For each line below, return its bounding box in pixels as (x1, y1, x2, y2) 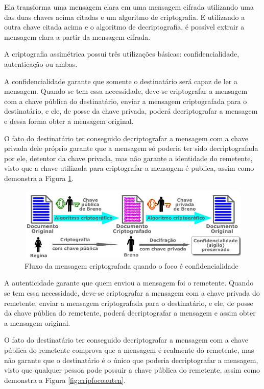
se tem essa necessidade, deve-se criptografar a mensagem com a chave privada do (4, 288, 260, 298)
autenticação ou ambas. (4, 58, 78, 69)
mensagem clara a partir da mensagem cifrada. (4, 31, 151, 42)
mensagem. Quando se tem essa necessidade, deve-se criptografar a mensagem (4, 86, 248, 96)
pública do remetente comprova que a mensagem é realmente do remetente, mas (4, 345, 254, 355)
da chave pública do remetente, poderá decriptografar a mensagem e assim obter (4, 307, 256, 318)
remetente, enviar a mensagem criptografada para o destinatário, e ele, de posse (4, 297, 253, 308)
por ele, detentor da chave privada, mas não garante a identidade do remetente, (4, 152, 253, 163)
